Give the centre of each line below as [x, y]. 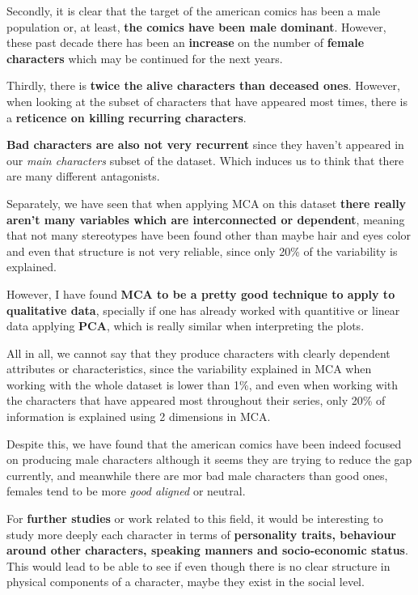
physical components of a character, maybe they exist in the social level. [186, 582]
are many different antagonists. [83, 176]
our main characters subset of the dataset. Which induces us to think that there [205, 160]
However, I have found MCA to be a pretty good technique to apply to [201, 293]
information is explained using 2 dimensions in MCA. [139, 416]
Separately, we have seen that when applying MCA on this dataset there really [207, 203]
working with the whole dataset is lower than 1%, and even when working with [203, 384]
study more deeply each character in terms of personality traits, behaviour [201, 534]
